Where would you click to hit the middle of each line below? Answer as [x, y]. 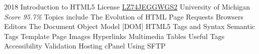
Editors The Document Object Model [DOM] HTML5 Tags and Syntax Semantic [129, 26]
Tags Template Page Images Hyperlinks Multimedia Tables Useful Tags [114, 36]
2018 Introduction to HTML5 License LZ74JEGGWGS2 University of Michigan [127, 6]
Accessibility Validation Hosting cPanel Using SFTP [85, 46]
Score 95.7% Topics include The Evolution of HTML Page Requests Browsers [124, 16]
